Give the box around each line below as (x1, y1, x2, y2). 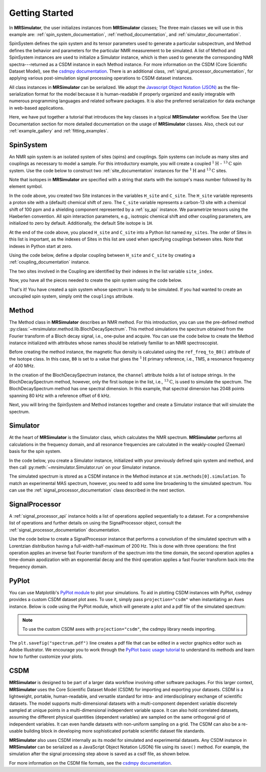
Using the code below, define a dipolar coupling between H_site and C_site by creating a (9, 252, 196, 258)
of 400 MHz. (9, 363, 35, 369)
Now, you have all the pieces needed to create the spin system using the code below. (9, 277, 182, 284)
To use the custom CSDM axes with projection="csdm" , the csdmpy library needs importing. (22, 626, 216, 632)
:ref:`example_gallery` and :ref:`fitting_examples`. (9, 128, 108, 134)
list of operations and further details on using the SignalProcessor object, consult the (9, 520, 182, 526)
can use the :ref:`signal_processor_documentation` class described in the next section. (9, 487, 186, 493)
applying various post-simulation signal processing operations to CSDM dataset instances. (9, 75, 193, 81)
